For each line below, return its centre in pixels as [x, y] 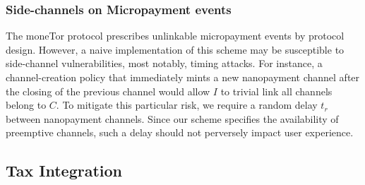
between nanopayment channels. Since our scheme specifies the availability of [172, 118]
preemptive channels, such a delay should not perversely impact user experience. [180, 132]
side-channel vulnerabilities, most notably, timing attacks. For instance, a [164, 63]
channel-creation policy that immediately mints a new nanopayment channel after [183, 77]
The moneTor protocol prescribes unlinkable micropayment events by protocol [175, 36]
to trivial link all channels [276, 91]
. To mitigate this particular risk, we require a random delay [187, 105]
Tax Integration [64, 171]
